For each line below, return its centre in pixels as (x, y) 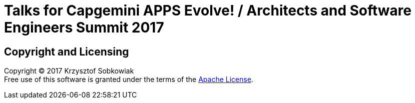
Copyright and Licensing (67, 51)
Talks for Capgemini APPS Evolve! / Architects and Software (208, 10)
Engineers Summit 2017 (84, 27)
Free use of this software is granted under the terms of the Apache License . (129, 79)
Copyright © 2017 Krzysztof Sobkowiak (69, 71)
